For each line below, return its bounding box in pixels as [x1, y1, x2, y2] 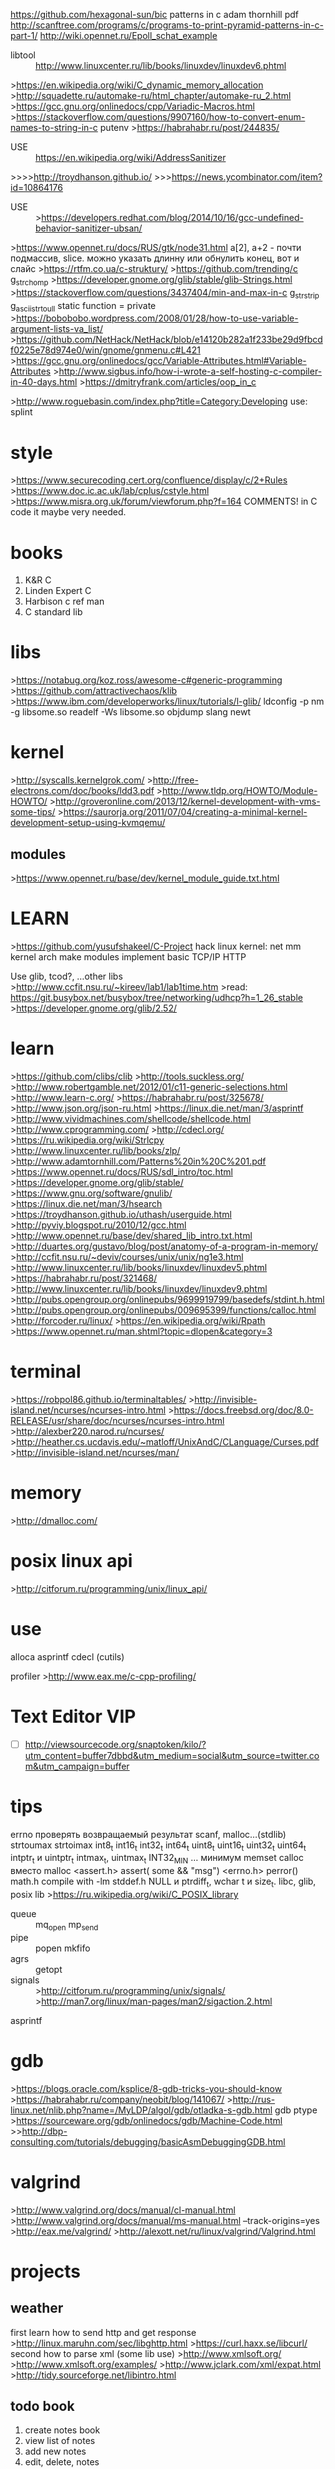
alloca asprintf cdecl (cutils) [10, 1650, 125, 1663]
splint [10, 406, 33, 418]
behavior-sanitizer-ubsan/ [35, 222, 143, 234]
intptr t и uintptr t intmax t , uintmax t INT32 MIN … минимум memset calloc [10, 1852, 304, 1866]
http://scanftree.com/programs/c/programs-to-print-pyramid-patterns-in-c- [10, 19, 324, 31]
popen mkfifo [35, 1942, 91, 1954]
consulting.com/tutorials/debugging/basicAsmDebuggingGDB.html [10, 2135, 286, 2148]
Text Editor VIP [10, 1705, 137, 1728]
